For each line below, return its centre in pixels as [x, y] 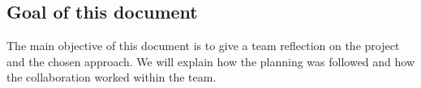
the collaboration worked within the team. [112, 77]
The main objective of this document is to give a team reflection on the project [203, 46]
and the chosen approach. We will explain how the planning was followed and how [211, 61]
